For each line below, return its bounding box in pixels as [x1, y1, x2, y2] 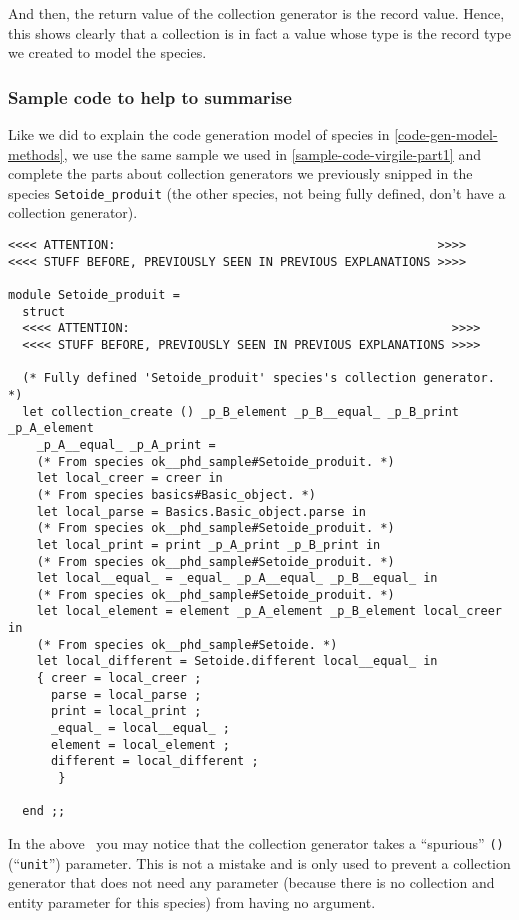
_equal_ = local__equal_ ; [50, 721, 230, 736]
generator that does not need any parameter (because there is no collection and [8, 872, 495, 893]
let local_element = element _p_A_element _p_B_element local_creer [36, 604, 502, 619]
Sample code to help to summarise [8, 84, 292, 109]
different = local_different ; [50, 754, 259, 769]
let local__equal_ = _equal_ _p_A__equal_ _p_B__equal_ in [36, 571, 438, 586]
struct [22, 304, 66, 319]
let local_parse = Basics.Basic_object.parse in [36, 504, 366, 519]
